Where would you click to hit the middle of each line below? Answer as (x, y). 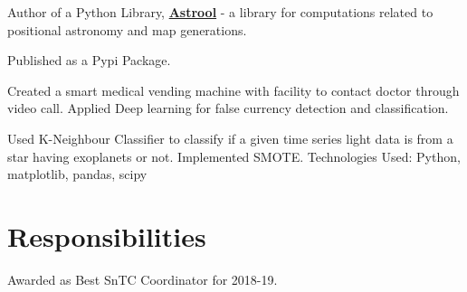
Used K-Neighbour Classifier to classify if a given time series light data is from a (230, 138)
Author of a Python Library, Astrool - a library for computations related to (220, 12)
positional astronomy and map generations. (127, 29)
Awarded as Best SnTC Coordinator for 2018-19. (143, 279)
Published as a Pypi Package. (89, 60)
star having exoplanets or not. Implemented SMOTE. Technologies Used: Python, (234, 156)
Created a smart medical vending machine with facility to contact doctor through (233, 90)
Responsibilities (107, 235)
